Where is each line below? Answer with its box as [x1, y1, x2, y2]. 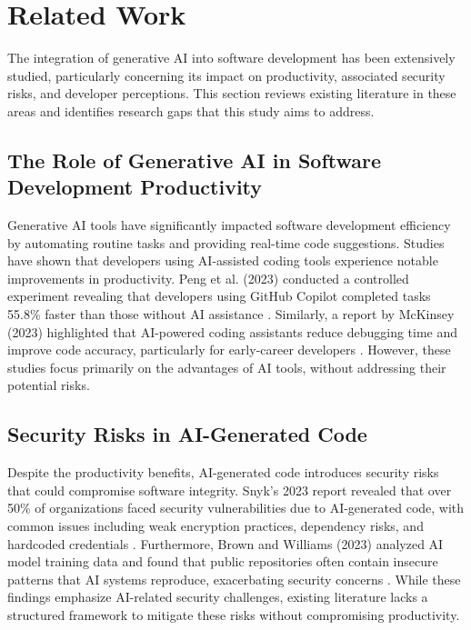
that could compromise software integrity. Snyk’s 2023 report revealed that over [7, 480, 452, 499]
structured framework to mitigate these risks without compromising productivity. [7, 605, 460, 624]
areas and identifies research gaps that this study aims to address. [7, 101, 375, 120]
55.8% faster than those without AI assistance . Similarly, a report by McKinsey [7, 305, 455, 324]
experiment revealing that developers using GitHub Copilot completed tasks [7, 286, 431, 305]
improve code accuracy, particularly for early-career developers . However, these [7, 340, 451, 359]
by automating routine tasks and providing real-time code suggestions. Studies [7, 233, 445, 252]
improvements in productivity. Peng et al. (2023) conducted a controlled [7, 268, 409, 287]
